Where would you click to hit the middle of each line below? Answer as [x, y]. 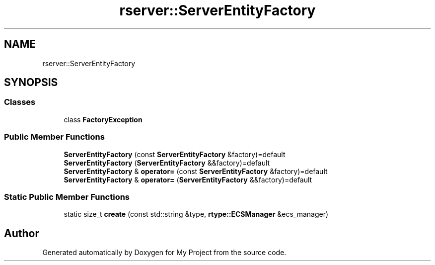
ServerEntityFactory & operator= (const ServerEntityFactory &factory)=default [196, 171]
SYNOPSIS [31, 83]
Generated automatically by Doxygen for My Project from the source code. [164, 253]
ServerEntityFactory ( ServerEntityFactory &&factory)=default [167, 163]
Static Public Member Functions [67, 197]
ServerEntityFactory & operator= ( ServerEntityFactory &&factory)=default [188, 179]
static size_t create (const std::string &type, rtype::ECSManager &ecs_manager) [196, 214]
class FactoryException [103, 119]
